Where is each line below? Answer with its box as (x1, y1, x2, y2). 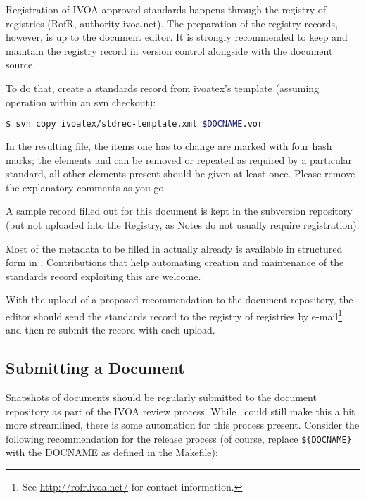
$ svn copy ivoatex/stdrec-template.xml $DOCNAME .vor (6, 119, 263, 130)
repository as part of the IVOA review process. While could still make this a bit (6, 403, 355, 418)
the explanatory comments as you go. (6, 179, 167, 194)
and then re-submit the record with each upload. (6, 322, 215, 337)
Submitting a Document (6, 357, 185, 379)
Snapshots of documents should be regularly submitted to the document (6, 390, 317, 405)
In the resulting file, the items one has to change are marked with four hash (6, 139, 332, 153)
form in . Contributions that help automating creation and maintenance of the (6, 255, 344, 270)
